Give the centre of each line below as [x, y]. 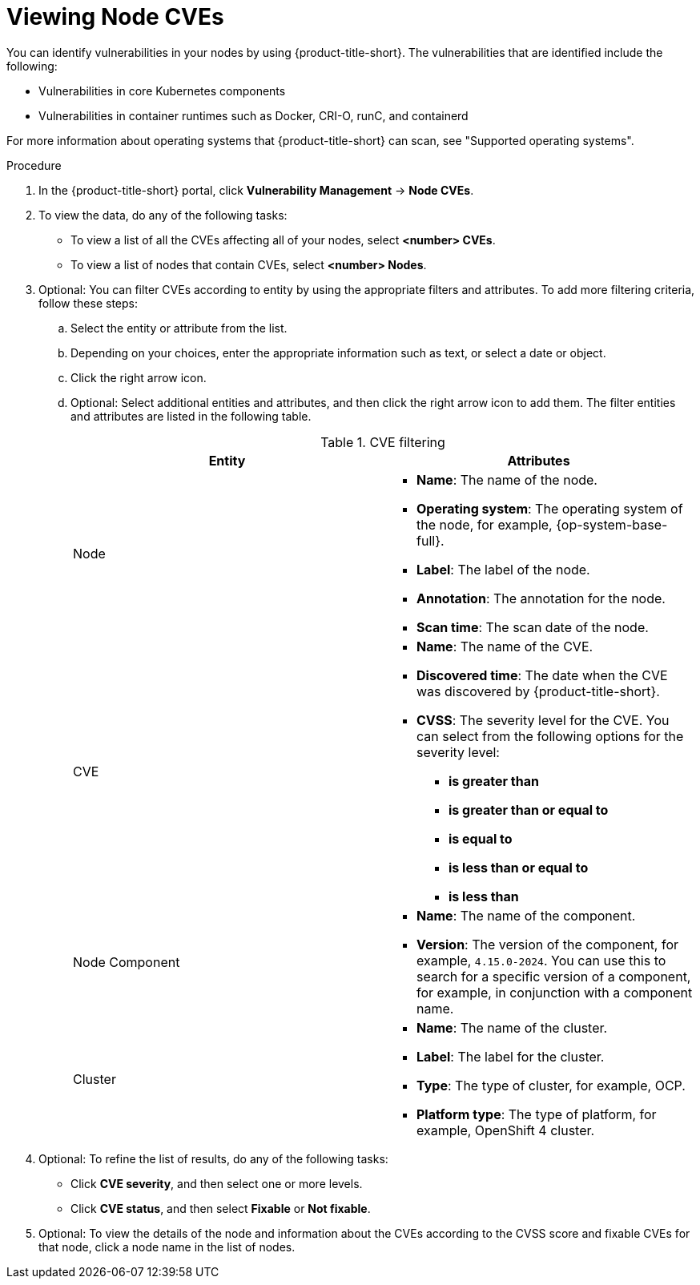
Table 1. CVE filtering [383, 442]
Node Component [127, 962]
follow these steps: [88, 303]
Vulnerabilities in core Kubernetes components [162, 91]
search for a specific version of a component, [554, 976]
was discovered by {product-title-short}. [538, 691]
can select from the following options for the [550, 736]
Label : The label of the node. [503, 569]
